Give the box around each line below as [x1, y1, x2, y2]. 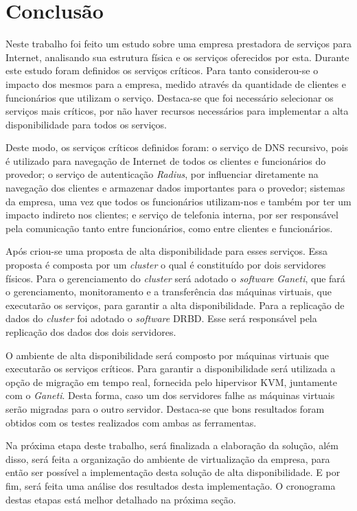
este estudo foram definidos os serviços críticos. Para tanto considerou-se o [5, 63, 319, 78]
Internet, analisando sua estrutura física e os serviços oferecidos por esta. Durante [5, 49, 349, 64]
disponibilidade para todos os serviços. [5, 117, 167, 131]
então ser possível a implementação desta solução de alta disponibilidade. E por [5, 465, 341, 479]
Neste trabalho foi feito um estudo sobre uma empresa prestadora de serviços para [5, 36, 352, 51]
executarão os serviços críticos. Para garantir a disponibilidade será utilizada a [5, 361, 336, 376]
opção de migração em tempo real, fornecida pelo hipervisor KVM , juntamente [5, 374, 337, 389]
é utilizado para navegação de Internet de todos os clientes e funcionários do [5, 153, 326, 168]
